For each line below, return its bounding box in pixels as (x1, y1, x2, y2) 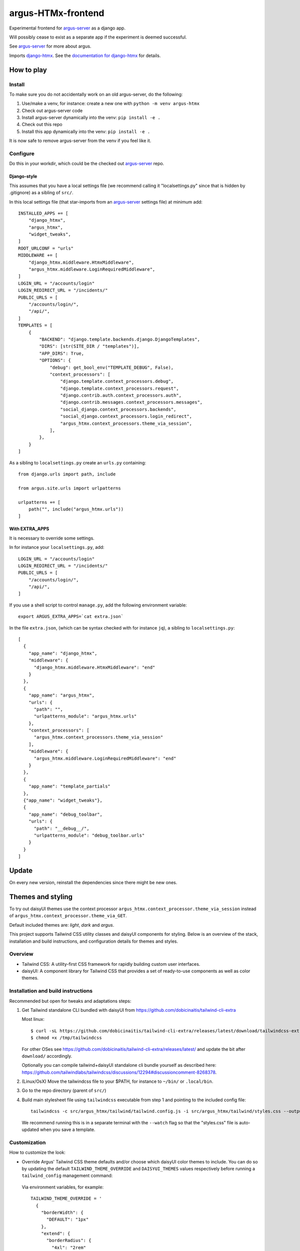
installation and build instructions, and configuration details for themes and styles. (9, 938, 178, 944)
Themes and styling (9, 892, 72, 901)
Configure (9, 150, 34, 157)
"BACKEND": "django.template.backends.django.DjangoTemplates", (39, 336, 200, 342)
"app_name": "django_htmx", (28, 651, 97, 656)
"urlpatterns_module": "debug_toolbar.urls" (33, 832, 145, 838)
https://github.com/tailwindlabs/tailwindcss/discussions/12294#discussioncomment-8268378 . (21, 1069, 217, 1075)
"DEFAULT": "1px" (46, 1216, 89, 1222)
